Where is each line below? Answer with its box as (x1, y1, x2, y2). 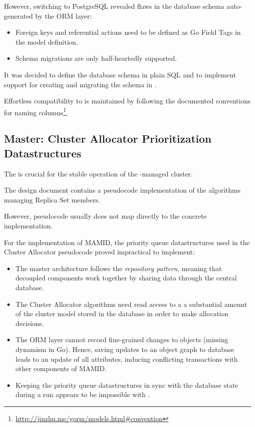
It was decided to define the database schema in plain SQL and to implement (4, 69, 236, 79)
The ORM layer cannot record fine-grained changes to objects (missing (15, 334, 229, 345)
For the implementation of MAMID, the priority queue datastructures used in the (4, 237, 250, 247)
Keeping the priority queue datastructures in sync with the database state (15, 379, 238, 390)
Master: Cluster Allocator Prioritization (4, 131, 212, 146)
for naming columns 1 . (4, 105, 68, 117)
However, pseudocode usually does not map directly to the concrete (4, 211, 207, 221)
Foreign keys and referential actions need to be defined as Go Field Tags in (15, 27, 241, 37)
